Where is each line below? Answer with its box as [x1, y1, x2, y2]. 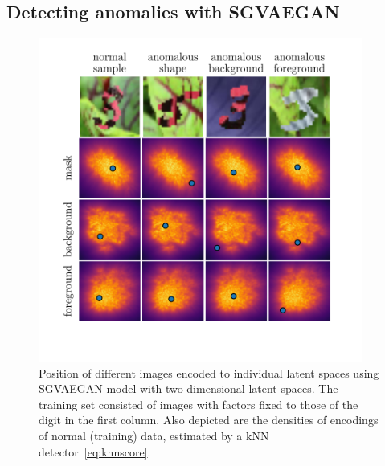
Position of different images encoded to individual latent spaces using [39, 364, 379, 381]
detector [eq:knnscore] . [39, 443, 151, 460]
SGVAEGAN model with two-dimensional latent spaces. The [39, 380, 338, 397]
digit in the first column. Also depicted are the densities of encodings [39, 411, 379, 428]
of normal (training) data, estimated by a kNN [39, 427, 269, 444]
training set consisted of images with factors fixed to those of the [39, 395, 358, 412]
